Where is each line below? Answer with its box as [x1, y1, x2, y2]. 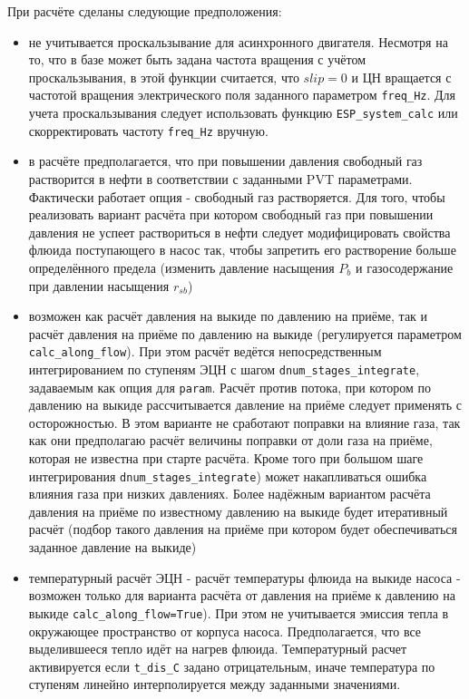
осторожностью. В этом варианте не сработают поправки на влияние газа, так [28, 413, 461, 432]
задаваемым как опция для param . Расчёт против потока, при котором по [28, 377, 431, 396]
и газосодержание [355, 257, 454, 277]
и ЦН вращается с [351, 67, 452, 86]
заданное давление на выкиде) [28, 538, 197, 557]
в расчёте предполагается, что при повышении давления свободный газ [28, 151, 423, 170]
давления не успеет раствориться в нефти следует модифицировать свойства [28, 222, 451, 241]
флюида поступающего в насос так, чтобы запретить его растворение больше [28, 240, 456, 259]
